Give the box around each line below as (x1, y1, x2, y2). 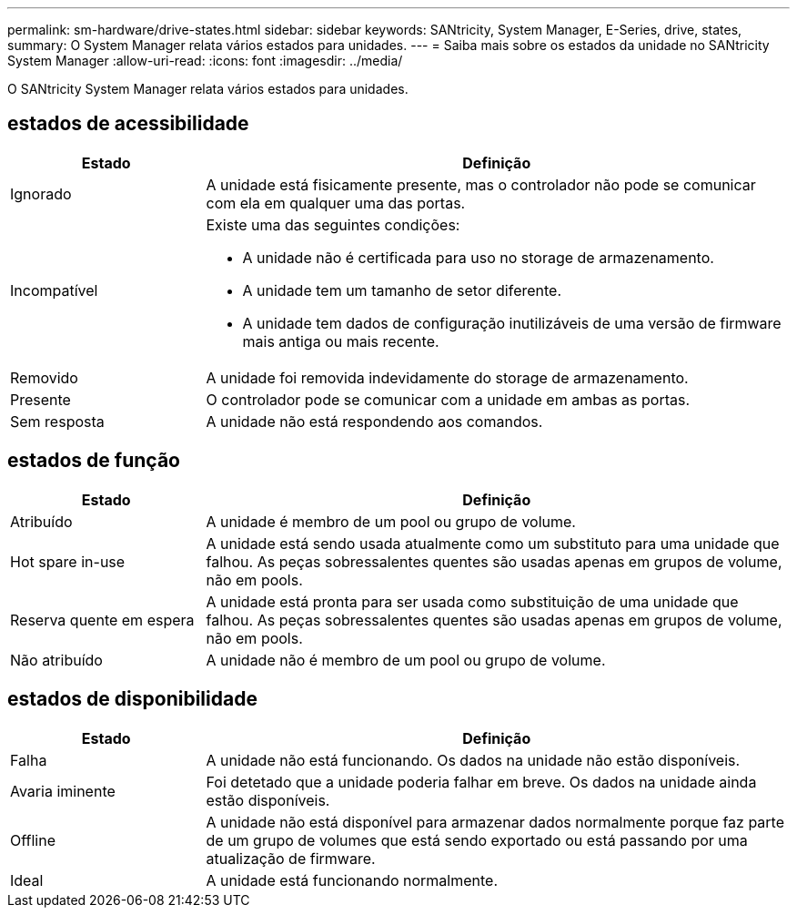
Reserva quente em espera (10, 610, 195, 629)
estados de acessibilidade (7, 112, 249, 136)
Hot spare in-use (10, 552, 126, 571)
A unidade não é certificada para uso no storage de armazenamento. (242, 248, 714, 267)
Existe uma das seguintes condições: (206, 215, 460, 234)
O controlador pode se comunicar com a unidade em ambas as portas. (206, 390, 691, 409)
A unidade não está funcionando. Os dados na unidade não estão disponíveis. (206, 750, 741, 769)
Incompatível (10, 280, 98, 300)
